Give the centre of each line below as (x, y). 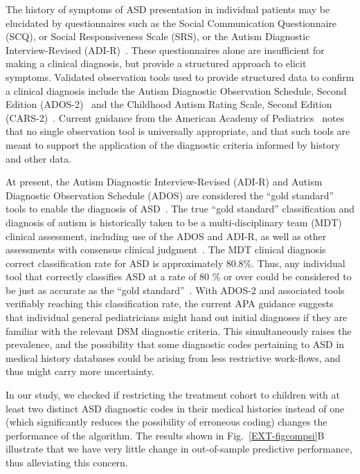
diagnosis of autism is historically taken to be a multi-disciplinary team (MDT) (174, 222)
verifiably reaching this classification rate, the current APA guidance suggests (170, 303)
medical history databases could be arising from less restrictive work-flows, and (173, 357)
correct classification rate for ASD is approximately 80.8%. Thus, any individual (175, 263)
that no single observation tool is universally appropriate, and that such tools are (178, 131)
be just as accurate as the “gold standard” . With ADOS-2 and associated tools (175, 290)
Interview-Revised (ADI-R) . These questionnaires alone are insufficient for (165, 49)
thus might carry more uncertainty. (80, 371)
